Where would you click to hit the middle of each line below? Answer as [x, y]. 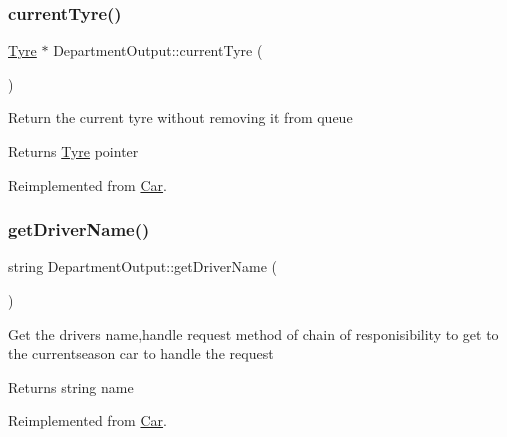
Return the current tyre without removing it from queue [180, 117]
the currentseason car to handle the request [141, 353]
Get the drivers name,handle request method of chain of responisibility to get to [253, 333]
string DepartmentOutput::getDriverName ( [142, 266]
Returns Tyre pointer [73, 151]
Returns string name [71, 386]
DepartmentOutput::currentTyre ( [158, 50]
